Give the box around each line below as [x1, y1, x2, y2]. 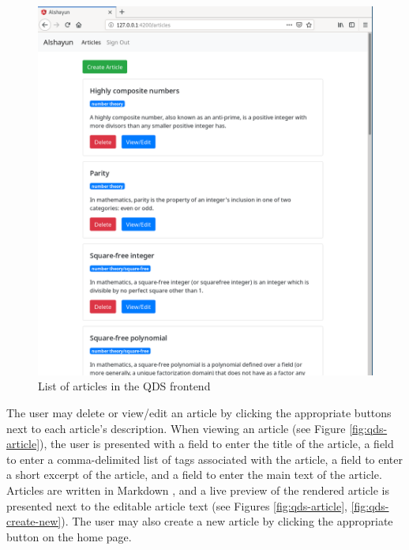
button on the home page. [6, 528, 132, 544]
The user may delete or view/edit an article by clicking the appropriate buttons [6, 405, 392, 421]
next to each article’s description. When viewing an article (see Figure [6, 420, 346, 436]
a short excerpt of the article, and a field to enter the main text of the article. [6, 466, 382, 483]
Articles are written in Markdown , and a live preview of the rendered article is [6, 482, 390, 498]
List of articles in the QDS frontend [38, 378, 211, 394]
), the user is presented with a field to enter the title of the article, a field [39, 435, 394, 452]
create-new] [6, 513, 62, 529]
